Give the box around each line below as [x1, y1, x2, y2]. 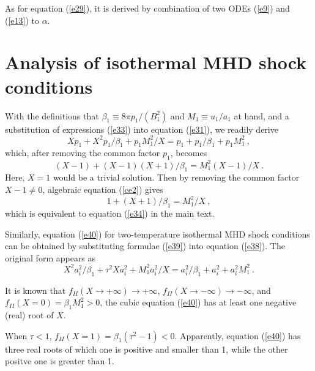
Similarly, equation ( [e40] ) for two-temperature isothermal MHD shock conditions [5, 227, 310, 240]
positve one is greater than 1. [5, 354, 114, 367]
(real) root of [5, 309, 54, 321]
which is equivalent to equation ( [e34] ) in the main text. [5, 206, 215, 219]
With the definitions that [5, 109, 99, 122]
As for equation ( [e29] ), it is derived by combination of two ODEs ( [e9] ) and [5, 2, 290, 14]
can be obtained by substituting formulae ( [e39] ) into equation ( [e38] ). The [5, 239, 285, 252]
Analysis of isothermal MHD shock [5, 50, 307, 75]
